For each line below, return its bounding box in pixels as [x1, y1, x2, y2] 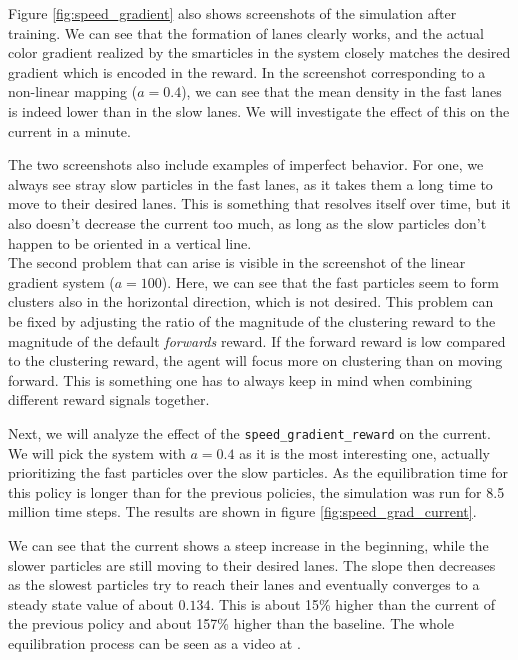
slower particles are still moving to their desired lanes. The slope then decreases [8, 554, 496, 575]
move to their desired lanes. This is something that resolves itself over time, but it [8, 193, 511, 214]
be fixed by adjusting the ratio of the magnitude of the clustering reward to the [8, 310, 496, 331]
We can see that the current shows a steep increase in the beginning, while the [8, 534, 489, 555]
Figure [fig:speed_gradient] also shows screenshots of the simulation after [8, 3, 457, 23]
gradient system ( [8, 271, 115, 292]
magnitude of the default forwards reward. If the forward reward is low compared [8, 330, 506, 351]
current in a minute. [8, 120, 131, 141]
